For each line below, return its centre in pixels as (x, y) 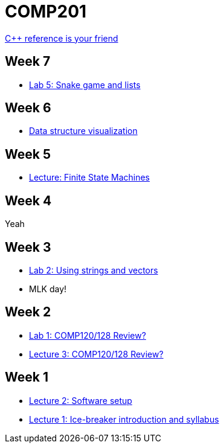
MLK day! (48, 289)
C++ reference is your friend (62, 38)
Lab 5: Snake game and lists (85, 85)
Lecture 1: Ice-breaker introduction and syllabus (124, 419)
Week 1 (27, 377)
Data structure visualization (83, 131)
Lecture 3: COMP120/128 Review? (96, 354)
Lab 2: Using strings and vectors (94, 270)
